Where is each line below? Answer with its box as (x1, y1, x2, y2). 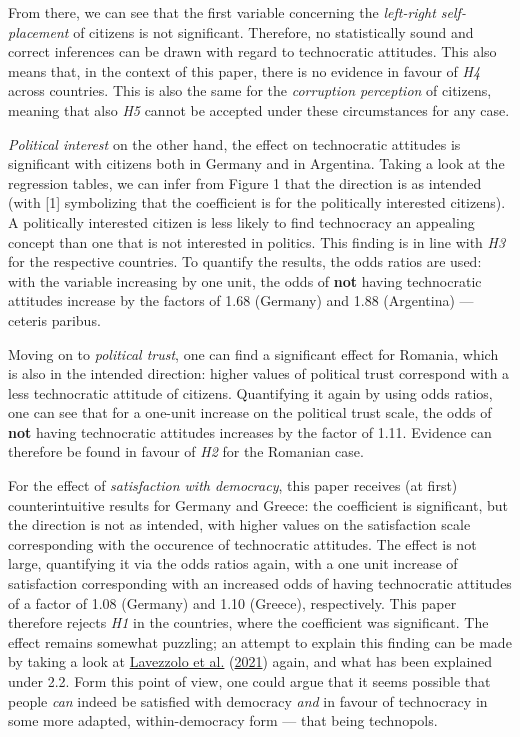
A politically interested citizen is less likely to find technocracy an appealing (8, 211, 475, 232)
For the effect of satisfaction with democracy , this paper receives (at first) (8, 475, 458, 496)
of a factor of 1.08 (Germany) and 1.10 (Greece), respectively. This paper (8, 592, 457, 613)
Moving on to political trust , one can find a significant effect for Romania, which (8, 343, 499, 364)
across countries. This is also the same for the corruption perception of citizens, (8, 80, 492, 101)
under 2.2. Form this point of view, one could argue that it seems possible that (8, 671, 491, 691)
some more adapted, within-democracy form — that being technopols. (8, 710, 438, 731)
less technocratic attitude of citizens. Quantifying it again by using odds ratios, (8, 382, 493, 403)
